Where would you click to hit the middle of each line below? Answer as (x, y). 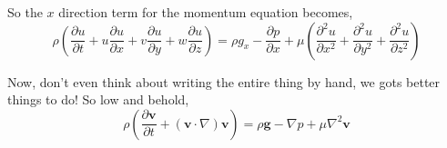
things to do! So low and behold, (98, 99)
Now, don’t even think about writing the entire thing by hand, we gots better (224, 81)
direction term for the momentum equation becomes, (206, 12)
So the (25, 12)
